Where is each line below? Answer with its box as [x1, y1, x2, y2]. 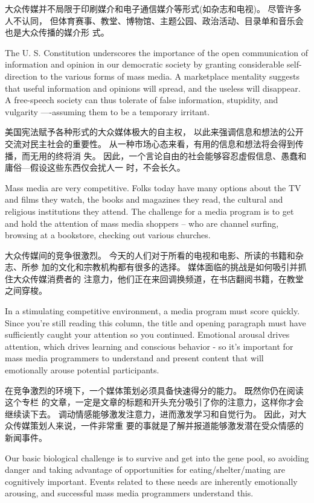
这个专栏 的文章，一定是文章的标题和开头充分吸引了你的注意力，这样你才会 [5, 396, 304, 408]
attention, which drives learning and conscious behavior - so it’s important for [5, 340, 293, 352]
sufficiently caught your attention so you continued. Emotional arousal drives [5, 328, 290, 341]
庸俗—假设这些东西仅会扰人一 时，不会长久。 [5, 161, 185, 174]
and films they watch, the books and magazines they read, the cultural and [5, 193, 283, 206]
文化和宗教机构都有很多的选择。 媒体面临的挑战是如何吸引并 [58, 261, 298, 273]
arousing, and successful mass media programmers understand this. [5, 487, 254, 499]
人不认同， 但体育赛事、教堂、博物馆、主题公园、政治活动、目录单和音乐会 [5, 14, 304, 27]
